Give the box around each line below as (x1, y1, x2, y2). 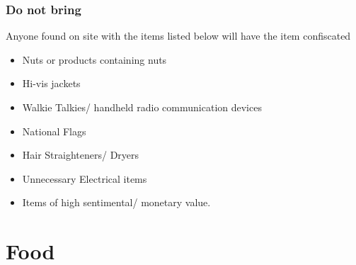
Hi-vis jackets (22, 76, 81, 91)
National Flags (22, 123, 86, 138)
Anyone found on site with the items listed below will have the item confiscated (6, 28, 351, 43)
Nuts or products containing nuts (22, 52, 167, 67)
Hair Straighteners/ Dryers (22, 147, 139, 162)
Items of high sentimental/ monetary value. (22, 195, 211, 210)
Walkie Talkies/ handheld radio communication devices (22, 100, 262, 114)
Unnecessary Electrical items (22, 171, 147, 186)
